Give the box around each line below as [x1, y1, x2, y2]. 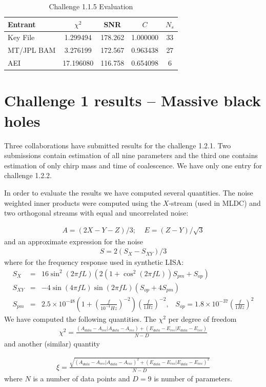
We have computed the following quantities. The [4, 313, 156, 324]
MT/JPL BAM [8, 45, 56, 55]
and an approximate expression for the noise [4, 236, 144, 246]
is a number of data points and [33, 373, 130, 383]
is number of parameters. [154, 373, 232, 383]
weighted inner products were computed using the [4, 197, 161, 208]
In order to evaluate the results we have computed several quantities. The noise [4, 187, 253, 198]
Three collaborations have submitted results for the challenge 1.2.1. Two [4, 140, 231, 150]
